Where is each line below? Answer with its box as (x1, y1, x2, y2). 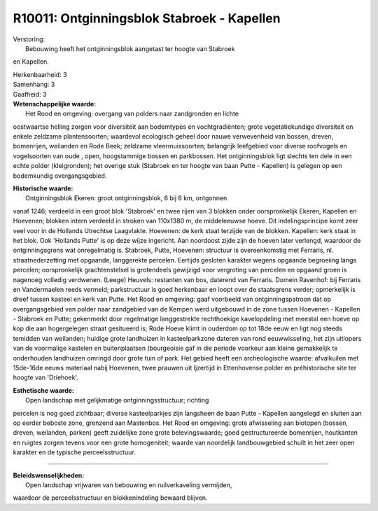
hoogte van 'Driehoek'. (13, 373, 78, 381)
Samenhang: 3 (13, 80, 55, 89)
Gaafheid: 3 (13, 90, 47, 98)
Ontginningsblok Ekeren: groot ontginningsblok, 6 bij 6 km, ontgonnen (25, 194, 227, 202)
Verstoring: (13, 35, 45, 43)
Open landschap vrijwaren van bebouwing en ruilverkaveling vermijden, (25, 480, 232, 489)
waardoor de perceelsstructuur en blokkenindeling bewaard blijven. (13, 493, 208, 502)
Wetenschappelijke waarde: (13, 99, 97, 108)
